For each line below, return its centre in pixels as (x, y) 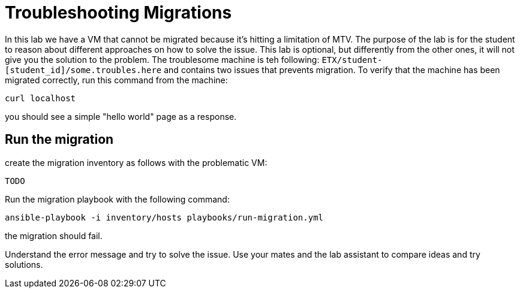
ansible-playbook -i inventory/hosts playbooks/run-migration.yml (164, 217)
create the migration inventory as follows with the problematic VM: (136, 162)
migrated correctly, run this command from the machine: (116, 80)
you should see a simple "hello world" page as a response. (121, 116)
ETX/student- (352, 60)
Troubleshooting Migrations (118, 13)
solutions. (24, 264)
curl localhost (40, 98)
